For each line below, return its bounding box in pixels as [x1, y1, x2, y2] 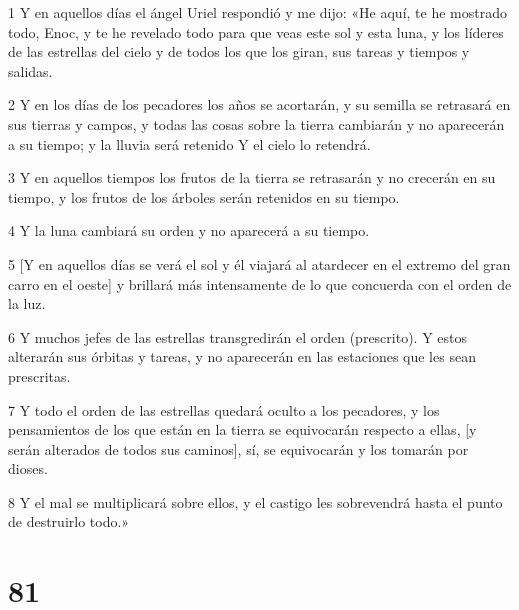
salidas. [8, 60, 53, 81]
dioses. [8, 458, 48, 479]
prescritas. [8, 365, 71, 386]
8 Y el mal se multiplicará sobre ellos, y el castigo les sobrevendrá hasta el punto [8, 491, 503, 512]
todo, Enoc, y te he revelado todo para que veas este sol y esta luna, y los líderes [8, 21, 504, 42]
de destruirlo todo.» [8, 511, 130, 532]
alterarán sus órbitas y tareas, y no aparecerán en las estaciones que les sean [8, 346, 476, 367]
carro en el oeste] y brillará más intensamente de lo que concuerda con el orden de [8, 273, 512, 294]
